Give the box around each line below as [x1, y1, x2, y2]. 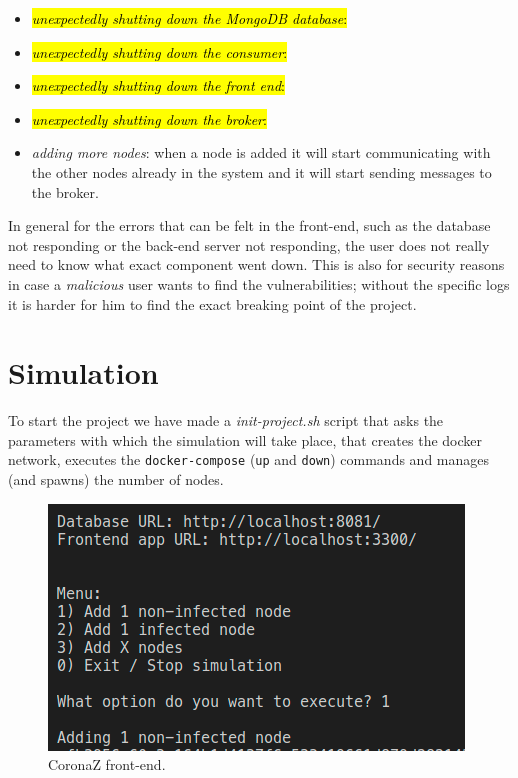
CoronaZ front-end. [48, 754, 166, 775]
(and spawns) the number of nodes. [8, 469, 224, 490]
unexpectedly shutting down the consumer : [31, 41, 288, 62]
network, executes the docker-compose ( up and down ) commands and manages [8, 449, 490, 470]
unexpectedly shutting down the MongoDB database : [31, 8, 348, 28]
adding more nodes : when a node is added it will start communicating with [31, 142, 491, 163]
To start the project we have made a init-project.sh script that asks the [8, 410, 444, 431]
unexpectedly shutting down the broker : [31, 108, 267, 129]
